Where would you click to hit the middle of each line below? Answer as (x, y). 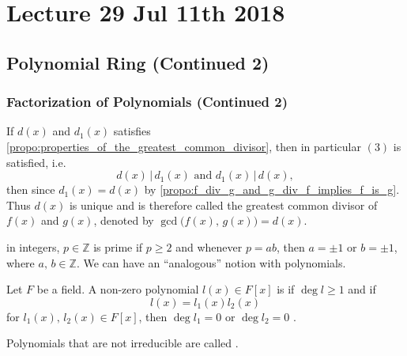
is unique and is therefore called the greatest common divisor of (223, 205)
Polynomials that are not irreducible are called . (122, 343)
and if (362, 289)
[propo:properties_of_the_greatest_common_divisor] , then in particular (184, 146)
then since (31, 189)
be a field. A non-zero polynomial (118, 289)
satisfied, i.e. (36, 162)
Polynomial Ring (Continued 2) (138, 62)
